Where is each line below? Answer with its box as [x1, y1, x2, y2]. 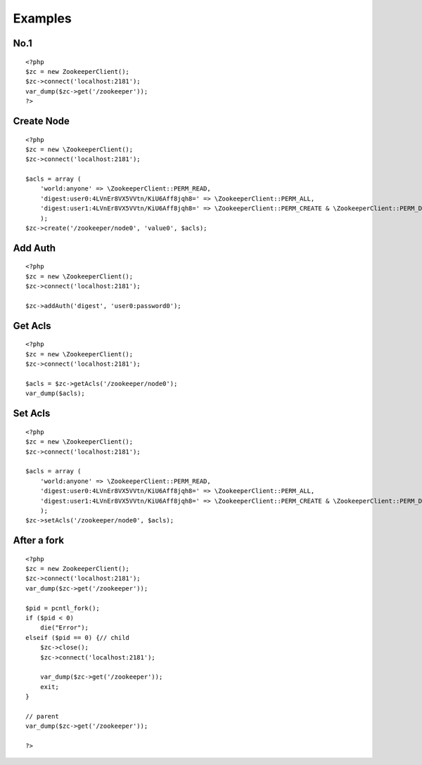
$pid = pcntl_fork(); [25, 604, 100, 612]
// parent [25, 712, 59, 720]
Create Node [13, 115, 70, 127]
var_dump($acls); [25, 390, 85, 397]
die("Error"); [39, 624, 89, 632]
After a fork [13, 534, 65, 546]
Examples [13, 11, 72, 26]
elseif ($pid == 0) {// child [25, 634, 130, 641]
